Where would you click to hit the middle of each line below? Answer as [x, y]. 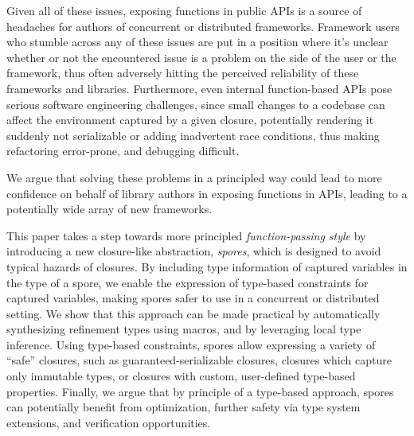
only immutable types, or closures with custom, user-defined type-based [181, 376]
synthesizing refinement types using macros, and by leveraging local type [184, 329]
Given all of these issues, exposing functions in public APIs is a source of [184, 10]
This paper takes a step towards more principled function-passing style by [186, 235]
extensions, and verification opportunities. [109, 422]
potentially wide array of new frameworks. [109, 209]
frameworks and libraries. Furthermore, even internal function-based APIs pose [199, 88]
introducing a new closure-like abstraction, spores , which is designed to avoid [194, 251]
